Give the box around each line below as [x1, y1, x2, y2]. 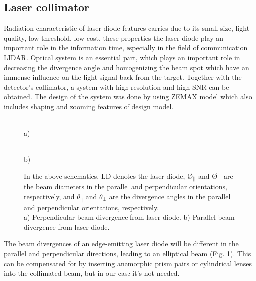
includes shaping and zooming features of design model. [4, 101, 174, 111]
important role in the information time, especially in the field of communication [4, 42, 248, 53]
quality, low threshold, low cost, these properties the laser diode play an [4, 32, 223, 43]
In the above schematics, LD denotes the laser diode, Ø [24, 170, 193, 181]
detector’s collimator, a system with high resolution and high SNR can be [4, 81, 229, 92]
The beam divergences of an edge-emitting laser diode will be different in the [4, 238, 239, 249]
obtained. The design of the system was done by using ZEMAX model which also [4, 91, 252, 102]
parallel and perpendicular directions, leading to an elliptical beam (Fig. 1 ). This [4, 248, 251, 258]
